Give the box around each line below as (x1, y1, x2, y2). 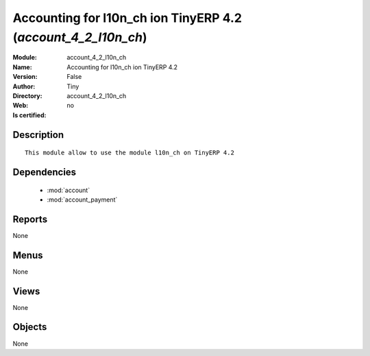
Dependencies (12, 166, 77, 178)
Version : (12, 73, 38, 81)
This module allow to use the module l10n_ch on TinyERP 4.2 (25, 149, 234, 157)
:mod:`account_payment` (47, 195, 118, 204)
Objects (12, 321, 47, 333)
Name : (12, 62, 32, 71)
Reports (12, 213, 48, 225)
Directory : (12, 91, 42, 99)
